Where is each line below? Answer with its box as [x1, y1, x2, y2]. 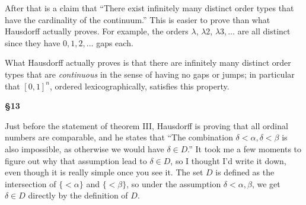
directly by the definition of [28, 189, 128, 201]
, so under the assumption [126, 177, 221, 190]
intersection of [5, 177, 56, 190]
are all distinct [237, 25, 291, 37]
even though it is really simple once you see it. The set [5, 166, 203, 178]
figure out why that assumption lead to [5, 154, 147, 166]
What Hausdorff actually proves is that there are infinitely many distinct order [5, 56, 291, 69]
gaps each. [96, 36, 133, 49]
